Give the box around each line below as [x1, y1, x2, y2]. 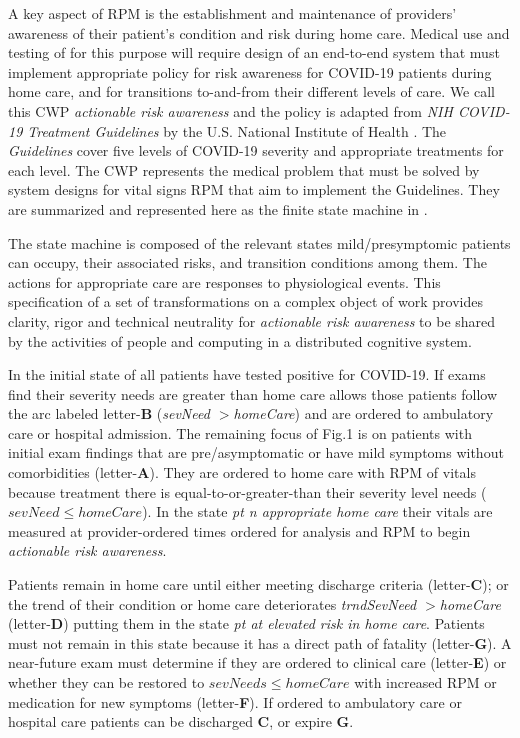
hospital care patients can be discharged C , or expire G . [8, 711, 354, 732]
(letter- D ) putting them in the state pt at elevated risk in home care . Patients [8, 613, 485, 634]
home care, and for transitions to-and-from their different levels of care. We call [8, 81, 495, 102]
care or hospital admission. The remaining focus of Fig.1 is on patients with [8, 422, 472, 443]
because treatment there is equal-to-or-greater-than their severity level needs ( [8, 481, 487, 502]
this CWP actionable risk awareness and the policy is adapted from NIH [8, 100, 453, 121]
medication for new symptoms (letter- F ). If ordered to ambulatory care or [8, 691, 462, 712]
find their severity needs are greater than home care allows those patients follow [8, 383, 498, 404]
